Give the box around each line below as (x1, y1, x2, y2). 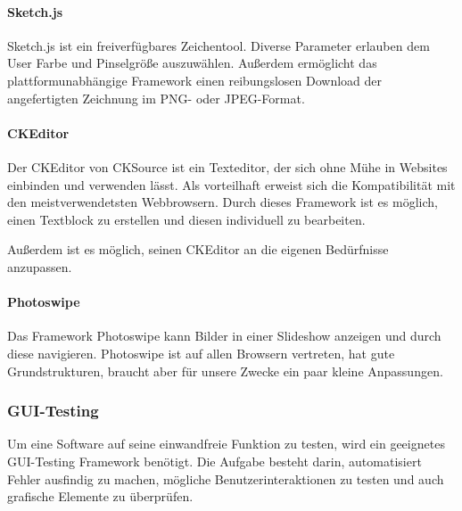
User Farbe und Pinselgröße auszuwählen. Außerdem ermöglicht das (7, 54, 377, 72)
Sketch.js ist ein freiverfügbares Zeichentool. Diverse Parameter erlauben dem (7, 36, 430, 54)
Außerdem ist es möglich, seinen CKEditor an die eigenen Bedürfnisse (7, 240, 389, 259)
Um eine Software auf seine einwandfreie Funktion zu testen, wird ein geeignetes (7, 434, 445, 453)
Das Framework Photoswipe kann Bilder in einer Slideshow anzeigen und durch (7, 326, 441, 345)
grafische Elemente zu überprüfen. (7, 487, 194, 506)
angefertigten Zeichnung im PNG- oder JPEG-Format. (7, 88, 305, 107)
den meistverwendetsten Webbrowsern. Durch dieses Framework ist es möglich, (7, 193, 438, 211)
